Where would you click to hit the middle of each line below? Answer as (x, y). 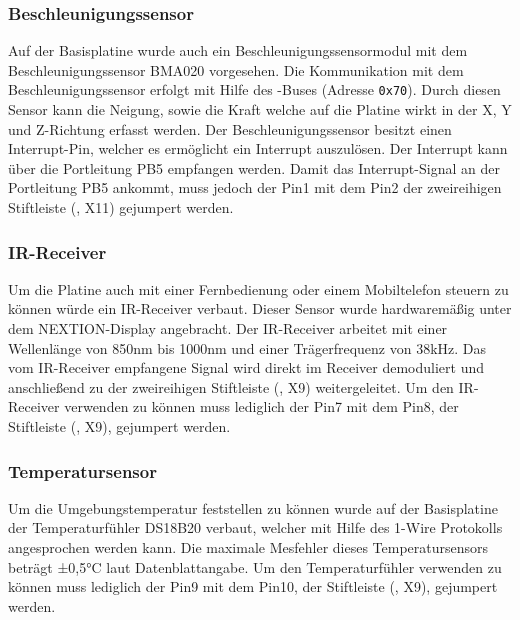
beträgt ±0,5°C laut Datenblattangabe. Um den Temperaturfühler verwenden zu (255, 566)
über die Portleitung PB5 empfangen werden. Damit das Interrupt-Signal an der (254, 167)
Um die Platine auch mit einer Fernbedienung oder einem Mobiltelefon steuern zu (258, 288)
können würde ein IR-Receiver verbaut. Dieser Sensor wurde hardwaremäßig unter (260, 308)
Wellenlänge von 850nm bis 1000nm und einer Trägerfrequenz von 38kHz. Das (247, 347)
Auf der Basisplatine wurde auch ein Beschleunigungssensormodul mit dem (238, 50)
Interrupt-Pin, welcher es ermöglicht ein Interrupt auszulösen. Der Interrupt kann (258, 148)
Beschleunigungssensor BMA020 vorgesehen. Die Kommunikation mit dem (236, 69)
